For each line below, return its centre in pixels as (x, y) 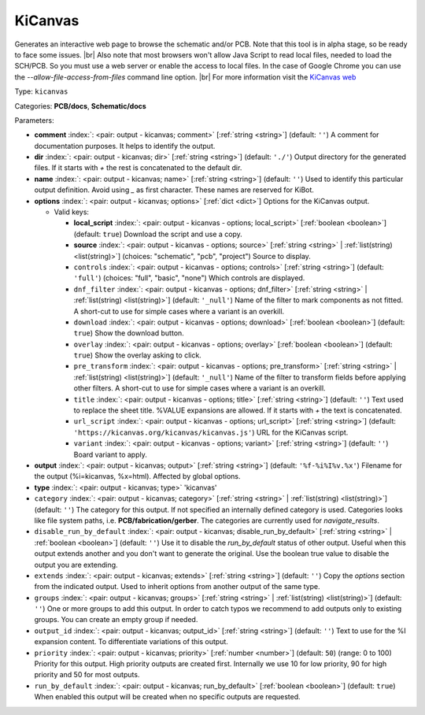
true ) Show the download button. (129, 333)
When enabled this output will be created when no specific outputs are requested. (167, 697)
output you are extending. (76, 565)
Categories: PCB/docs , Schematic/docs (81, 106)
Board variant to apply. (110, 454)
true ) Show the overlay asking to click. (138, 355)
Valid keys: (72, 212)
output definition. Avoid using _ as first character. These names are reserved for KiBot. (174, 190)
